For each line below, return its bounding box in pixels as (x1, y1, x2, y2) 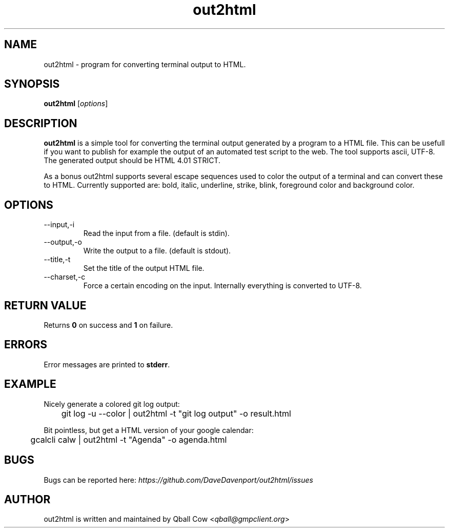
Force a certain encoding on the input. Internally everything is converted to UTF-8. (83, 281, 362, 290)
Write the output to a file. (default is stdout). (83, 246, 231, 255)
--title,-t (44, 255, 71, 264)
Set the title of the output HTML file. (83, 264, 205, 273)
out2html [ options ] (44, 99, 108, 108)
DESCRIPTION (4, 116, 77, 130)
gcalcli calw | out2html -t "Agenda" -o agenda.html (30, 434, 227, 445)
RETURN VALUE (4, 299, 87, 312)
